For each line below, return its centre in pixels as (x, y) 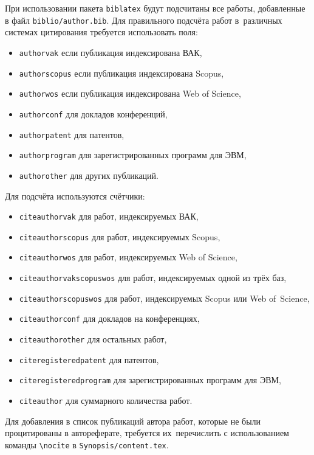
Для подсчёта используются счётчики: (75, 196)
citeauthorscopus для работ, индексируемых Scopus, (120, 236)
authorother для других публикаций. (89, 175)
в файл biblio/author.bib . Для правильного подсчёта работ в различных (144, 20)
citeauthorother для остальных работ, (93, 339)
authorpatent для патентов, (72, 134)
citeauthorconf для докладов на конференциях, (109, 318)
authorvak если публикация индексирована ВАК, (111, 52)
